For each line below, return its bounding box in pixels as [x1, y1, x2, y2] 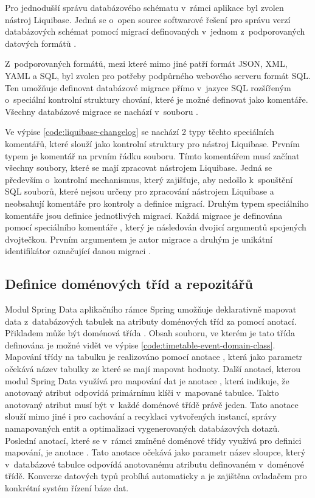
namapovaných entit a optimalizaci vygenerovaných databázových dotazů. [5, 422, 280, 435]
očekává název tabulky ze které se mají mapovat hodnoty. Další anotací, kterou [5, 362, 301, 375]
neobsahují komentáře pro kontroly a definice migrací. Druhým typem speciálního [5, 196, 309, 209]
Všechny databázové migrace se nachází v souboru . [5, 105, 198, 117]
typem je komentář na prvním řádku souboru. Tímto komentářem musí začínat [5, 149, 300, 162]
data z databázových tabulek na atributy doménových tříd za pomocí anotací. [5, 314, 297, 327]
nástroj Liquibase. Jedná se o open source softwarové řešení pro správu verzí [5, 13, 291, 26]
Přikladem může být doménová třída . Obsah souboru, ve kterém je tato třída [5, 327, 295, 339]
